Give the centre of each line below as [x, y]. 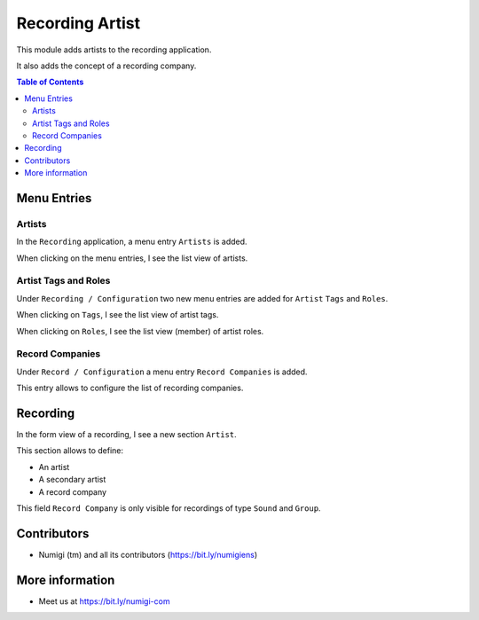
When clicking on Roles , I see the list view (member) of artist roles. [140, 331]
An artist [54, 467]
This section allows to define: [70, 451]
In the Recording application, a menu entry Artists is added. [132, 242]
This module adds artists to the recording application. [114, 50]
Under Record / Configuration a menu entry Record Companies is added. [162, 372]
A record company [72, 491]
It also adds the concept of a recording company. [106, 66]
